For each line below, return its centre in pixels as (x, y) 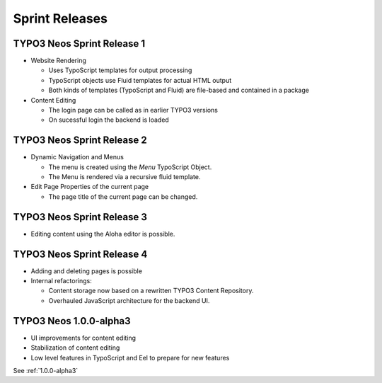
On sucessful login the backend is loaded (109, 120)
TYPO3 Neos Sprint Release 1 (79, 44)
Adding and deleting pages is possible (87, 271)
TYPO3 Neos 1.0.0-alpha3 (72, 321)
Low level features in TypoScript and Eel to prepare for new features (130, 358)
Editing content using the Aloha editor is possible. (103, 234)
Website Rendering (58, 61)
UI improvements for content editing (83, 338)
